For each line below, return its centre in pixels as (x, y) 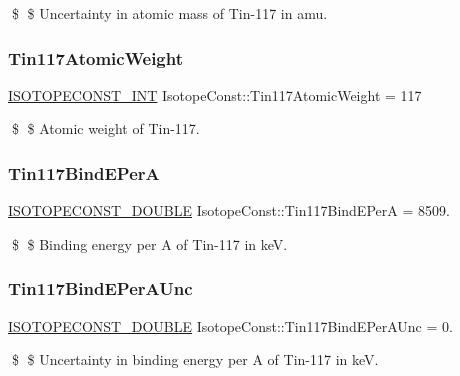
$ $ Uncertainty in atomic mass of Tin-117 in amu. (169, 13)
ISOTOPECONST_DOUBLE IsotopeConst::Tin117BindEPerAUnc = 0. (230, 325)
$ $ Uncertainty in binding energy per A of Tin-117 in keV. (195, 359)
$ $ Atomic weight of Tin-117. (105, 128)
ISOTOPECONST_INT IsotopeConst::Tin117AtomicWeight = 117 (215, 94)
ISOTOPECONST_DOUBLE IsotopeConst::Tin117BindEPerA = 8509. (229, 210)
